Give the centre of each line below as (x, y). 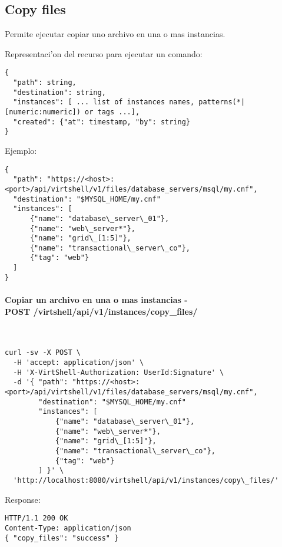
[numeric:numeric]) (43, 112)
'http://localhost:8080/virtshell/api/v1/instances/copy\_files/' (146, 480)
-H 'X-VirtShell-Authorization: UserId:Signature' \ (119, 372)
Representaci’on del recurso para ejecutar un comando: (104, 53)
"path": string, (45, 83)
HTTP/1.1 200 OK (37, 518)
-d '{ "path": (41, 382)
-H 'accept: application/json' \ (79, 363)
